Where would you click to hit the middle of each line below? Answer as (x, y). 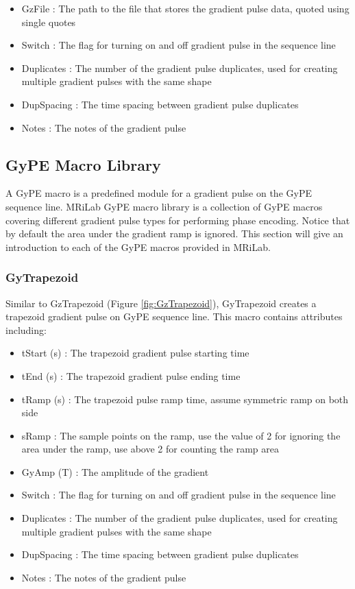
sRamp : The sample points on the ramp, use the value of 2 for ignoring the (181, 435)
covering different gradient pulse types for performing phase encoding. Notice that (178, 220)
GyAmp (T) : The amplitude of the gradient (115, 471)
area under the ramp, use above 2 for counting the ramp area (150, 449)
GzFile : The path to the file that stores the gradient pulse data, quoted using (185, 8)
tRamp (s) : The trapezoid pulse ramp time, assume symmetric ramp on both (185, 399)
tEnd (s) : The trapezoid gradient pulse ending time (131, 375)
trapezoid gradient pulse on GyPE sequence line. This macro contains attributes (174, 316)
